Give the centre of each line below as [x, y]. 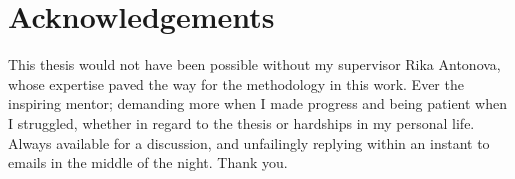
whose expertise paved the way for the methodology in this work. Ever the [236, 83]
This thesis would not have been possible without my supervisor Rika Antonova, [254, 64]
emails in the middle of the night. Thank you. [148, 162]
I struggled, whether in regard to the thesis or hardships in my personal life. [241, 122]
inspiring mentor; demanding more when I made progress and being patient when [257, 103]
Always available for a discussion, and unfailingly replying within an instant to [249, 142]
